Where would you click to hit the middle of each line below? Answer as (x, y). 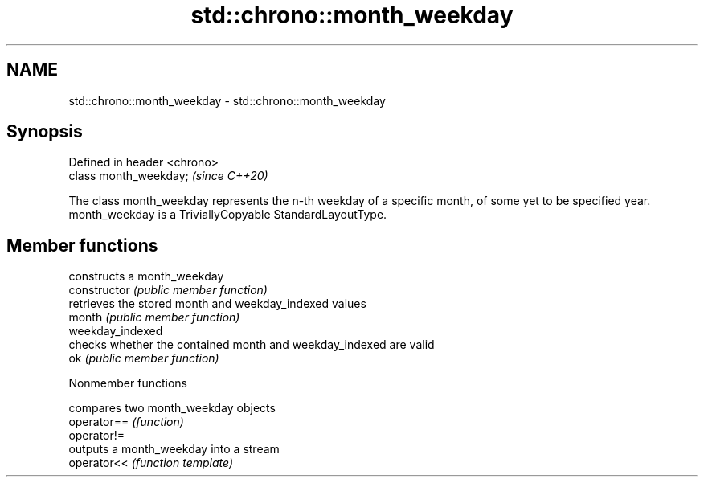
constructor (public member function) (168, 290)
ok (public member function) (144, 358)
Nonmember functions (128, 383)
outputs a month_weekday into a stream (174, 449)
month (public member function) (154, 317)
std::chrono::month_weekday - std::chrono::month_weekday (227, 100)
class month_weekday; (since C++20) (168, 176)
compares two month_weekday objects (172, 408)
